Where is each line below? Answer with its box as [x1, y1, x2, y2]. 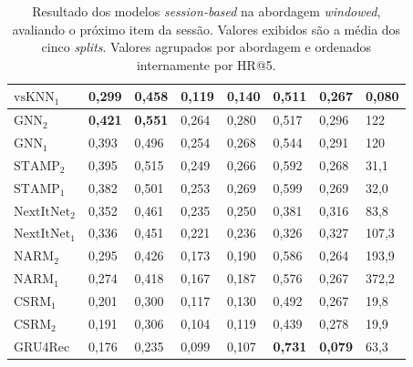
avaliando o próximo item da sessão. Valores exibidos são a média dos [12, 19, 401, 38]
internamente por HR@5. [136, 55, 276, 74]
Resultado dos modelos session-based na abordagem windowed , [32, 2, 381, 20]
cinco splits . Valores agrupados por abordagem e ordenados [41, 37, 371, 56]
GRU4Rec [14, 336, 70, 355]
